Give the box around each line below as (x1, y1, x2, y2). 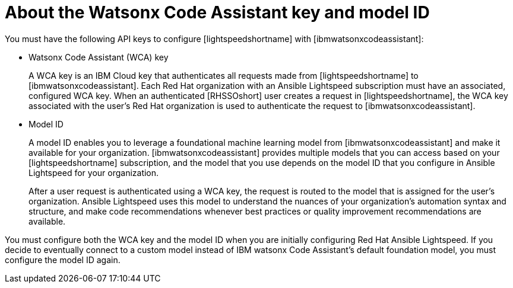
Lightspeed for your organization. (28, 167, 159, 178)
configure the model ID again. (5, 254, 121, 265)
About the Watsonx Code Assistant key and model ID (5, 2, 430, 23)
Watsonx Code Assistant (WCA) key (28, 52, 169, 62)
